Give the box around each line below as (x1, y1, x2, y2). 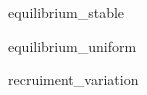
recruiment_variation (8, 69, 139, 90)
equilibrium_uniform (8, 35, 137, 56)
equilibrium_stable (8, 2, 125, 22)
